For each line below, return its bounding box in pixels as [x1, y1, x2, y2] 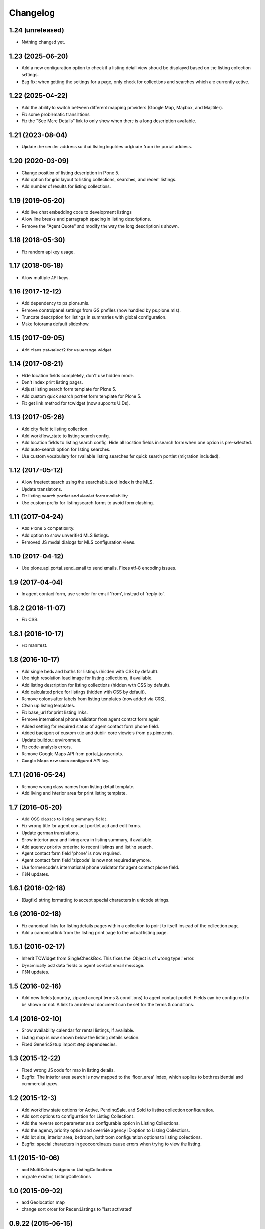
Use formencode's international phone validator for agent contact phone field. [21, 864, 179, 870]
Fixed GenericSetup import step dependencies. [21, 1041, 117, 1047]
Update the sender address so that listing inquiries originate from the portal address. [21, 144, 192, 150]
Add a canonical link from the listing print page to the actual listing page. [21, 930, 168, 936]
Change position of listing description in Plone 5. [21, 170, 120, 176]
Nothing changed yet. [21, 39, 66, 45]
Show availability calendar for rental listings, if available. [21, 1027, 135, 1033]
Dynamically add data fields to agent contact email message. [21, 962, 145, 968]
